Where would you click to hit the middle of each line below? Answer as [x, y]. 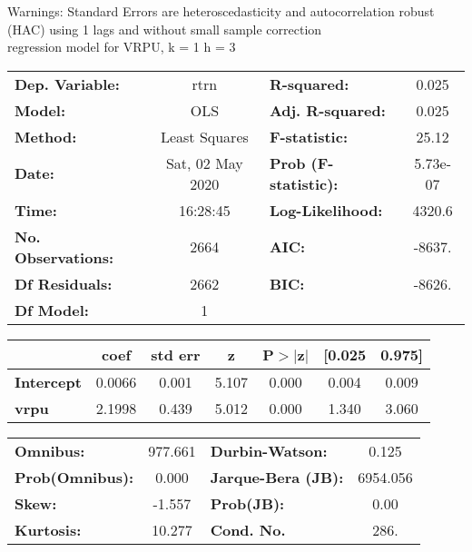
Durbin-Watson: [269, 450]
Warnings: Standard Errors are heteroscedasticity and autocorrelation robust [221, 11]
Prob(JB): [247, 503]
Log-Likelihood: [326, 210]
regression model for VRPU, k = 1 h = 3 [122, 47]
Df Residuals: [64, 283]
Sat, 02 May [204, 163]
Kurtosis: [48, 529]
